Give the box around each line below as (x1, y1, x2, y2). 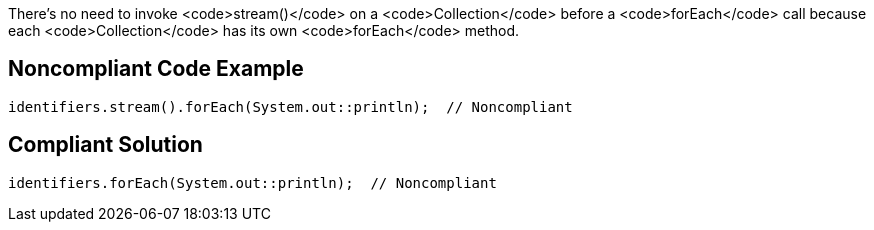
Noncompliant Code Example (8, 56, 304, 82)
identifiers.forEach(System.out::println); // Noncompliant (8, 174, 497, 191)
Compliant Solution (8, 132, 203, 158)
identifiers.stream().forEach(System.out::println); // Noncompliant (8, 98, 573, 115)
